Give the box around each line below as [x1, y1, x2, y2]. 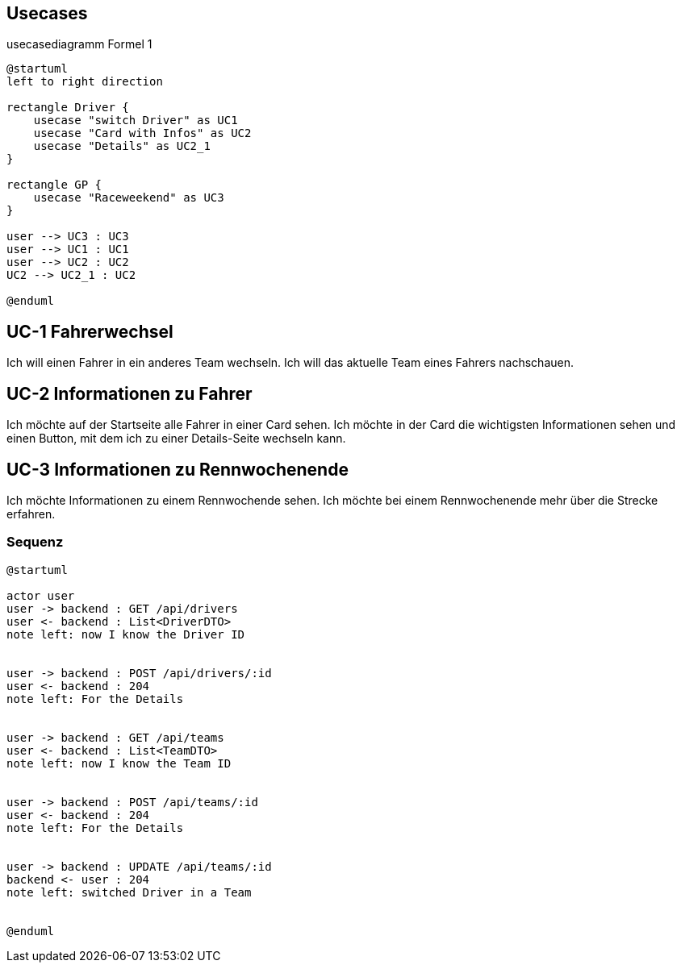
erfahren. [6, 506, 56, 521]
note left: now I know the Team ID [6, 756, 232, 770]
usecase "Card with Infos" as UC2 [33, 127, 252, 140]
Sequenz [6, 534, 64, 551]
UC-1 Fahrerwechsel [6, 321, 173, 342]
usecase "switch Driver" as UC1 [33, 114, 238, 127]
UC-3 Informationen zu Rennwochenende [6, 459, 349, 480]
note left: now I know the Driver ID [6, 627, 245, 641]
